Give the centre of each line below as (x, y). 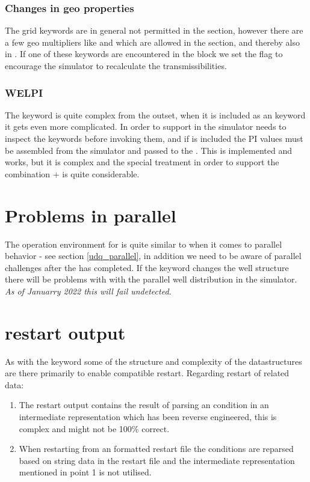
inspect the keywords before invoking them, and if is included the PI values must (154, 138)
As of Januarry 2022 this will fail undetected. (88, 291)
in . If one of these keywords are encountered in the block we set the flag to (144, 54)
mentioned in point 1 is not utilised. (85, 472)
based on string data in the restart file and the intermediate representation (157, 460)
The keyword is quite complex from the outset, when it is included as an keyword (155, 114)
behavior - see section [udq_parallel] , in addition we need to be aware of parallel (153, 256)
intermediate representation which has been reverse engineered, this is (148, 416)
